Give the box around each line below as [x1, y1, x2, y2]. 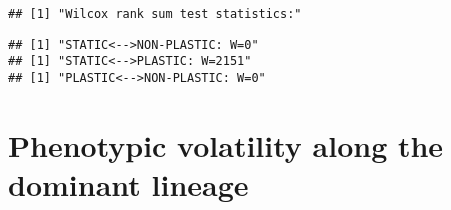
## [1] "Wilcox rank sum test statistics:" [8, 7, 302, 21]
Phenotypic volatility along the [8, 124, 444, 165]
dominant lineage [8, 164, 249, 204]
